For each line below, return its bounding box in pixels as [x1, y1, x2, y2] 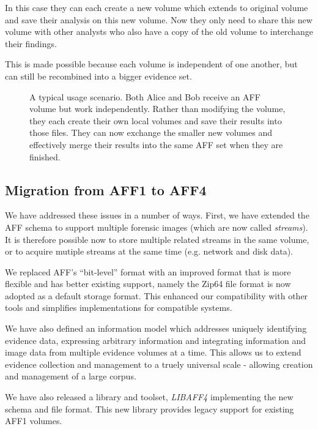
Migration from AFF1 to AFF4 [5, 180, 207, 199]
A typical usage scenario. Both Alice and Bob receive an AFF [29, 90, 261, 103]
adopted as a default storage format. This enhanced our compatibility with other [5, 289, 308, 302]
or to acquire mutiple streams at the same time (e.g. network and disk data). [5, 245, 293, 258]
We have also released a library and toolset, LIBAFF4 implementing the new [5, 390, 294, 403]
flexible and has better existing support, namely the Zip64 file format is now [5, 277, 291, 290]
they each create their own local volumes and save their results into [29, 114, 282, 127]
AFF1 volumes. [5, 414, 62, 427]
